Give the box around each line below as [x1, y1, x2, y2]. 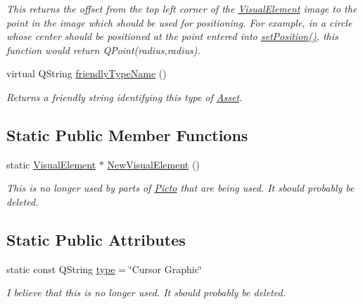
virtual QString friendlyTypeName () [6, 66, 167, 81]
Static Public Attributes [6, 228, 186, 250]
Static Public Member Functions [6, 124, 248, 145]
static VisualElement [6, 157, 96, 171]
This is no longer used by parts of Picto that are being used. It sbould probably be [6, 180, 355, 195]
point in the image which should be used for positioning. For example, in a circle [6, 15, 352, 29]
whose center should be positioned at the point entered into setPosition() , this [6, 29, 338, 44]
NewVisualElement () [107, 157, 200, 171]
